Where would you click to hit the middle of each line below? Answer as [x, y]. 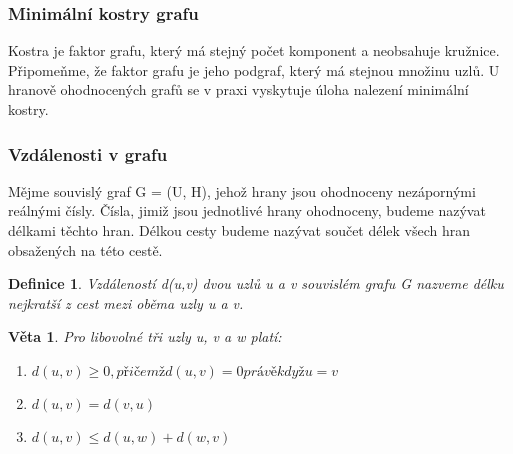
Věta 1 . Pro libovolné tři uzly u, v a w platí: [145, 336]
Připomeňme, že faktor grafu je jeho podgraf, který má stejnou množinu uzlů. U [254, 69]
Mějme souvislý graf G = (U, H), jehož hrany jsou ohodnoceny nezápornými [242, 190]
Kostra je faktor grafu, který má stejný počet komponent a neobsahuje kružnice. [254, 50]
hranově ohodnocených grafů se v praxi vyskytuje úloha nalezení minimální [238, 89]
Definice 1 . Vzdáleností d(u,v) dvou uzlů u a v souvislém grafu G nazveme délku [256, 283]
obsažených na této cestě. [85, 249]
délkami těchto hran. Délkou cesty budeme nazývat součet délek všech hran [239, 230]
